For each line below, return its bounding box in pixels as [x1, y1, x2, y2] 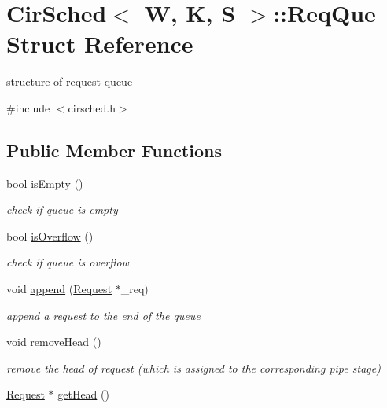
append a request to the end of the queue [6, 307, 201, 323]
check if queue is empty [6, 201, 118, 218]
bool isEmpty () [6, 175, 83, 191]
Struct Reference [6, 28, 193, 60]
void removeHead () [6, 333, 101, 350]
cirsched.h [68, 99, 116, 116]
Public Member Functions [6, 138, 222, 162]
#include [6, 99, 50, 116]
